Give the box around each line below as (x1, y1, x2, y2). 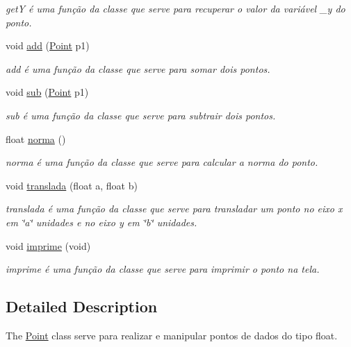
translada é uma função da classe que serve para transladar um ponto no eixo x (6, 201, 343, 216)
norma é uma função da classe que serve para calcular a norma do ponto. (6, 155, 318, 169)
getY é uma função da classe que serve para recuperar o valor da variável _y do (6, 1, 345, 15)
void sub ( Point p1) (6, 85, 89, 99)
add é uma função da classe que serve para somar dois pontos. (6, 61, 270, 76)
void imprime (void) (6, 238, 91, 253)
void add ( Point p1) (6, 38, 90, 53)
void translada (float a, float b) (6, 178, 138, 192)
